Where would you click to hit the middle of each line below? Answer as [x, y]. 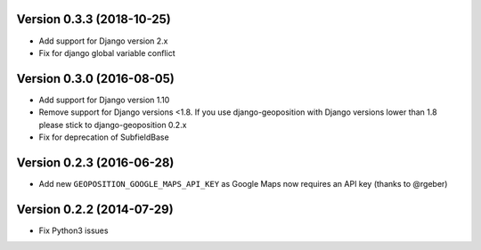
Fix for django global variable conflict [107, 52]
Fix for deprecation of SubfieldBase [104, 137]
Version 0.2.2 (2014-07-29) [95, 209]
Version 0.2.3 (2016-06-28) [95, 162]
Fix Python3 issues [73, 230]
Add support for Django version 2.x [103, 41]
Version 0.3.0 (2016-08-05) [96, 79]
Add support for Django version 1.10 [104, 100]
